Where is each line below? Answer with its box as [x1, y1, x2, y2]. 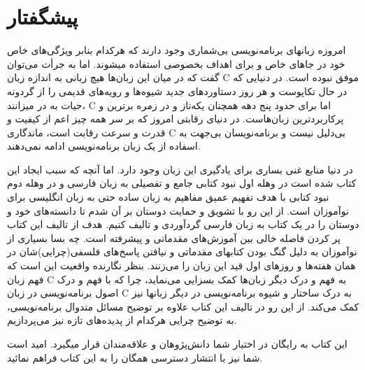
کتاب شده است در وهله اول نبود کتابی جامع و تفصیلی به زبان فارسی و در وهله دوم [7, 176, 357, 190]
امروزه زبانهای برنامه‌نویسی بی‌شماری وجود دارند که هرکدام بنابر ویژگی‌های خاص [7, 43, 346, 57]
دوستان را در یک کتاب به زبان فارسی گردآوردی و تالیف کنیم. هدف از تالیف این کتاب [7, 217, 359, 232]
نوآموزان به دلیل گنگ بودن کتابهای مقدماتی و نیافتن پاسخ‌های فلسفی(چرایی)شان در [7, 244, 357, 259]
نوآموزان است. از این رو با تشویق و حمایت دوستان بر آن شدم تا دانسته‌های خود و [7, 203, 349, 218]
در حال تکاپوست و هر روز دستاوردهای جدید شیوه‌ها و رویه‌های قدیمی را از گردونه [7, 83, 348, 98]
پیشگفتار [7, 2, 78, 31]
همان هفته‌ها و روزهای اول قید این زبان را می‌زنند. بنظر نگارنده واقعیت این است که [7, 258, 356, 273]
